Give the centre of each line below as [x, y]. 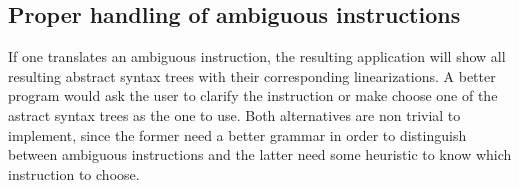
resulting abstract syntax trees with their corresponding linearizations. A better [252, 75]
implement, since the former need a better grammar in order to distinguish [237, 134]
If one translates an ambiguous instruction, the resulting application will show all [257, 56]
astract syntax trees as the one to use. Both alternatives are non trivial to [234, 114]
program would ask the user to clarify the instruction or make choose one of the [253, 95]
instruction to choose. [74, 173]
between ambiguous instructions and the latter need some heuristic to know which [260, 154]
